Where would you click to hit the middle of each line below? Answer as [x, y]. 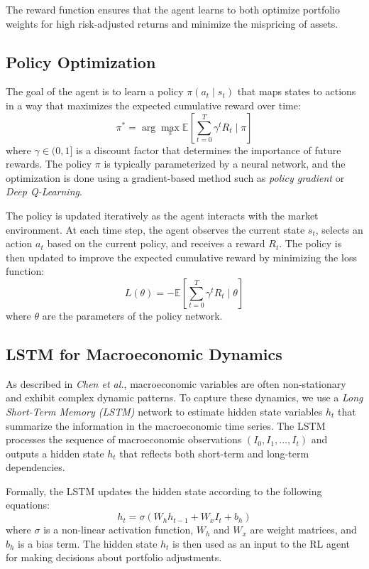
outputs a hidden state [55, 453]
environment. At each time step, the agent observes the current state [155, 229]
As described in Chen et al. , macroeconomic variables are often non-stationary [176, 383]
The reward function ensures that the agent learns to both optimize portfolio [173, 9]
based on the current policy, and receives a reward [156, 243]
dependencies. [35, 467]
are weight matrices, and [303, 530]
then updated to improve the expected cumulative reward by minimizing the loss [181, 257]
